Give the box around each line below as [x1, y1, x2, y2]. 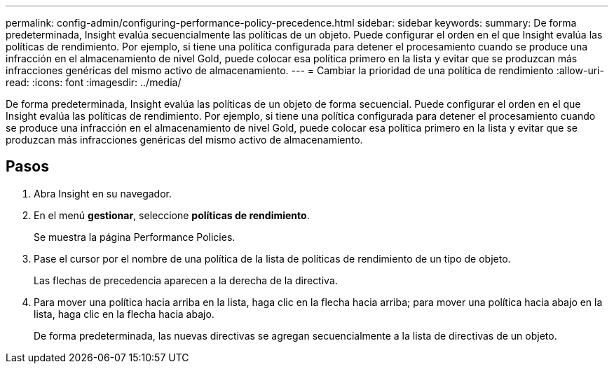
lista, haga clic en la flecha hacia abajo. [34, 307, 214, 320]
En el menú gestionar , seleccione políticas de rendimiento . [34, 209, 310, 221]
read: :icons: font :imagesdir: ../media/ [6, 76, 182, 88]
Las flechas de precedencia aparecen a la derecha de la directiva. [34, 274, 338, 286]
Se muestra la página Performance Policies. [34, 230, 236, 243]
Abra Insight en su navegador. [34, 187, 172, 200]
